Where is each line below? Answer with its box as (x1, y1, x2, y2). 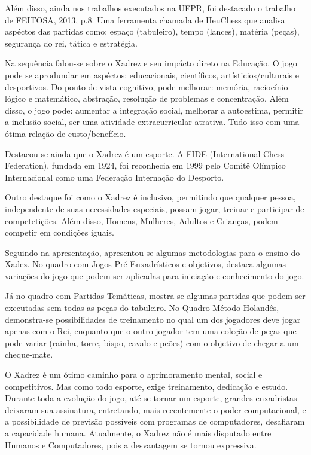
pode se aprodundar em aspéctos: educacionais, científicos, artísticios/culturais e (5, 68, 299, 81)
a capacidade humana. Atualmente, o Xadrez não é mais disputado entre (5, 427, 272, 439)
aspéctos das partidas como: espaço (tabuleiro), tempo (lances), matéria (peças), (5, 25, 300, 38)
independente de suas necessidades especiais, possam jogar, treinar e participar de (5, 202, 304, 215)
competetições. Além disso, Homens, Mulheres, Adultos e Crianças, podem (5, 214, 278, 227)
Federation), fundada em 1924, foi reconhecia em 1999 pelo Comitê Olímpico (5, 159, 286, 172)
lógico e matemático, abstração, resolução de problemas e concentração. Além (5, 92, 289, 105)
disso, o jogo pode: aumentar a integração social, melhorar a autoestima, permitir (5, 103, 304, 116)
